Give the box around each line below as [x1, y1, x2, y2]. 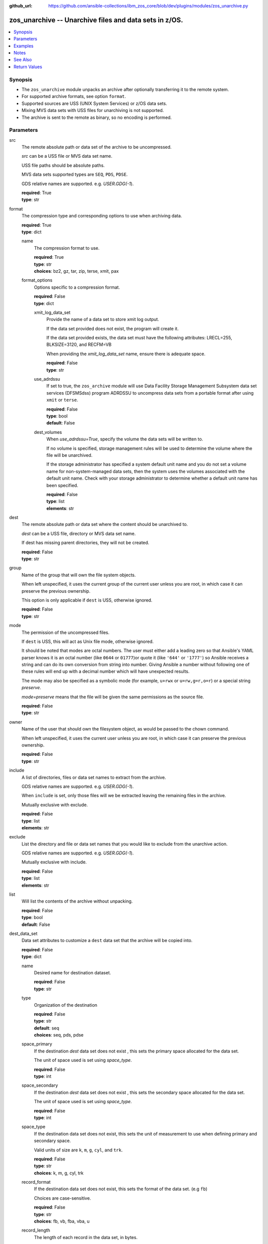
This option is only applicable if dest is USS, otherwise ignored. [21, 597, 152, 603]
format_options [21, 277, 53, 283]
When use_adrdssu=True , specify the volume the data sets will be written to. [46, 436, 203, 442]
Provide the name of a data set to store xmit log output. [46, 316, 159, 322]
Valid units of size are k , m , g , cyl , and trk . [34, 1147, 123, 1153]
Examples [13, 43, 34, 49]
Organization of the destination [34, 1002, 98, 1008]
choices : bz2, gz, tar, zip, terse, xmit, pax [34, 268, 119, 274]
